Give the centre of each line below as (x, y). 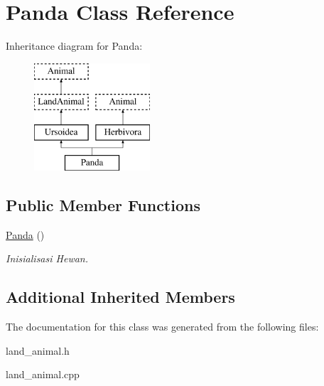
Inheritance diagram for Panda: (74, 46)
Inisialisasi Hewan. (47, 258)
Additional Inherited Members (120, 297)
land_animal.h (38, 350)
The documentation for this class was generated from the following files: (162, 327)
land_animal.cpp (43, 374)
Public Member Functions (103, 204)
